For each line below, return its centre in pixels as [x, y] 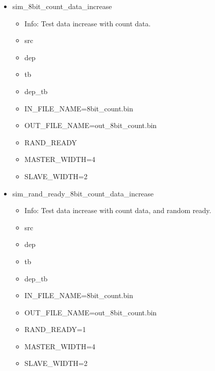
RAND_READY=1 [55, 329]
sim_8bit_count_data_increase [62, 6]
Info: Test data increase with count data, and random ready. [118, 210]
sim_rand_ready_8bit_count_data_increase [83, 193]
